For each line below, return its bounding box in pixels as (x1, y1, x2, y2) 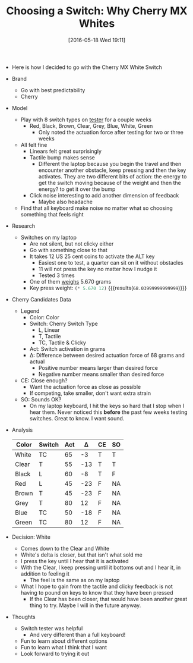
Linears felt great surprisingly (29, 147, 102, 155)
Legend (20, 307, 40, 315)
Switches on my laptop (20, 234, 77, 241)
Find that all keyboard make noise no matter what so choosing (20, 204, 173, 212)
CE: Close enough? (20, 376, 68, 384)
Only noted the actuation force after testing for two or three (38, 128, 184, 136)
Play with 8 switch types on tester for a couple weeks (20, 116, 152, 123)
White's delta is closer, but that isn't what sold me (20, 551, 143, 558)
